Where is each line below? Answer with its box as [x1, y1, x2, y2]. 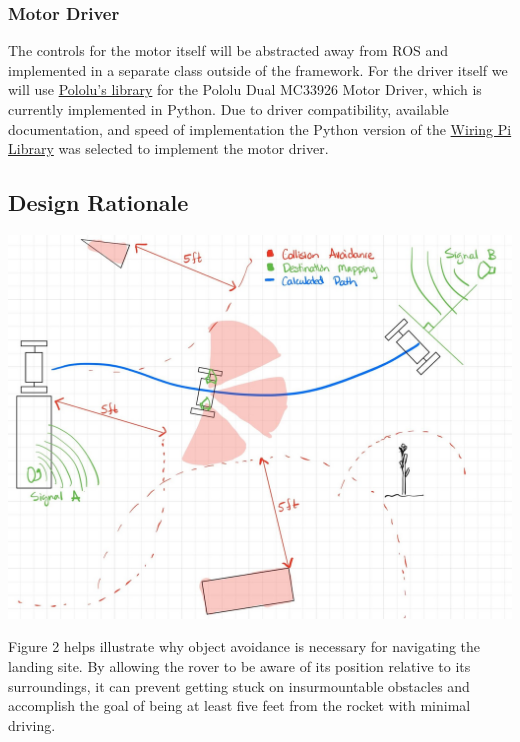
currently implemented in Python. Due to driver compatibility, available [8, 99, 449, 119]
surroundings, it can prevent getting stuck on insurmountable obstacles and [8, 675, 470, 696]
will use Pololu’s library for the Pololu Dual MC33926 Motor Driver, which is [8, 79, 482, 100]
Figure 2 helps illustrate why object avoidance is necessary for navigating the [8, 636, 481, 657]
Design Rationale [8, 187, 189, 218]
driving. [8, 714, 56, 735]
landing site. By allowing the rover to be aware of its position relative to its [8, 656, 471, 677]
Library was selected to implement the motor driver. [8, 138, 329, 159]
